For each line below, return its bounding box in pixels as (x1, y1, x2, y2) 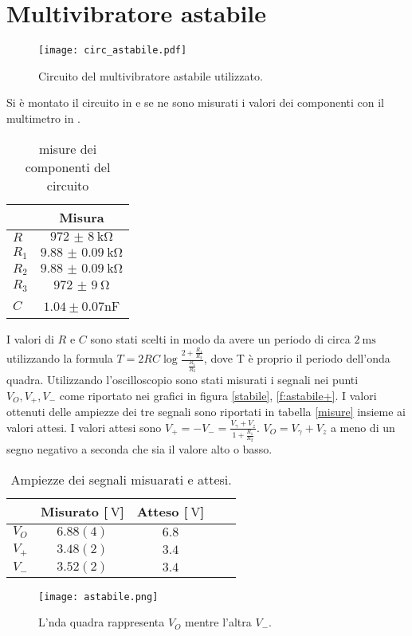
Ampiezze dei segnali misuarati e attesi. (10, 469, 232, 489)
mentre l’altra (185, 614, 252, 630)
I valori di (6, 331, 54, 347)
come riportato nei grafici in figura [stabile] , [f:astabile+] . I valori (59, 387, 377, 403)
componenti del (25, 157, 111, 176)
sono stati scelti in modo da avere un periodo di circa (90, 331, 351, 347)
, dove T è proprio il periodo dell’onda (203, 350, 390, 367)
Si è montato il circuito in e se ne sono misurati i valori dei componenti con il (6, 94, 384, 111)
